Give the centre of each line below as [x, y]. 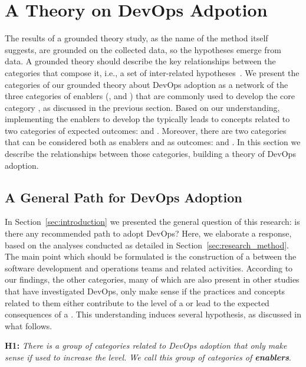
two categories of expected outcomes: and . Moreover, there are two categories [146, 130]
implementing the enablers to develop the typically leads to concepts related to [147, 119]
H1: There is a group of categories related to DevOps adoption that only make [146, 345]
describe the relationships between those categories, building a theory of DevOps [150, 154]
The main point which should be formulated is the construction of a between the [151, 256]
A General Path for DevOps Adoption [124, 197]
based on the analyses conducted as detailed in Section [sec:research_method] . [147, 245]
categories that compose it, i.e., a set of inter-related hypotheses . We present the [152, 72]
